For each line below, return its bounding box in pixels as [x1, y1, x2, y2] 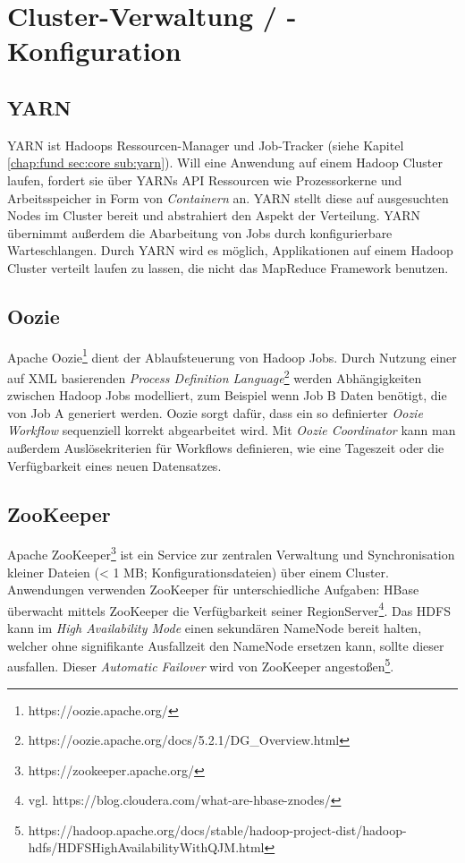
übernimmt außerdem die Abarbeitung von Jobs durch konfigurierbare [7, 223, 393, 242]
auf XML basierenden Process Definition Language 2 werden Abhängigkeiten [7, 365, 422, 387]
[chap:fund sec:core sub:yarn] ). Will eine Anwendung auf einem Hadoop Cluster [7, 153, 443, 172]
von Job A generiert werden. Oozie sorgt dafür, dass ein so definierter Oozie [7, 403, 423, 422]
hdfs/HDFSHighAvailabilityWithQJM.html [28, 838, 265, 857]
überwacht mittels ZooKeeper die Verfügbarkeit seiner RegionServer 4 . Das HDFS [7, 598, 451, 619]
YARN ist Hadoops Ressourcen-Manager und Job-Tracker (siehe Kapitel [7, 135, 404, 154]
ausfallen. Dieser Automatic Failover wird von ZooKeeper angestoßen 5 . [7, 654, 394, 675]
